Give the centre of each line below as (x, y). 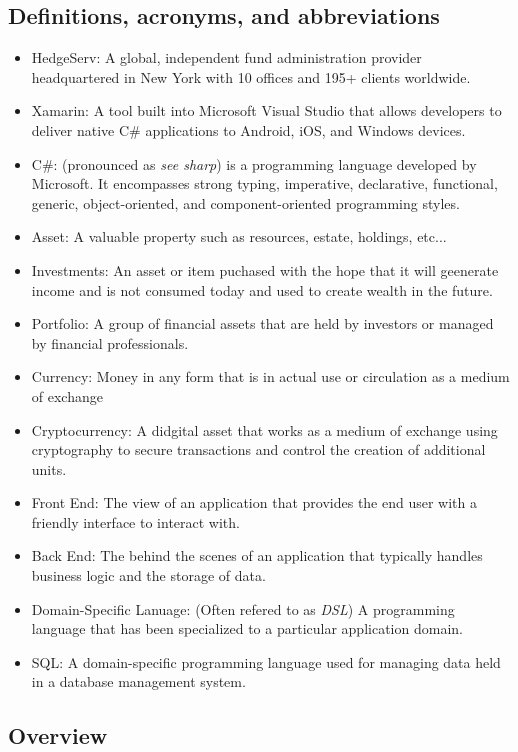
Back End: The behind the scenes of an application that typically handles (257, 555)
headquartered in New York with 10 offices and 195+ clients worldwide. (251, 76)
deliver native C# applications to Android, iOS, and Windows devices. (248, 129)
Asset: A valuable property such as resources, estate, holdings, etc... (239, 236)
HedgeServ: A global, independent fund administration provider (226, 57)
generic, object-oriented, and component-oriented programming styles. (245, 202)
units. (49, 468)
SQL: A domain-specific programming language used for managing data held (266, 661)
